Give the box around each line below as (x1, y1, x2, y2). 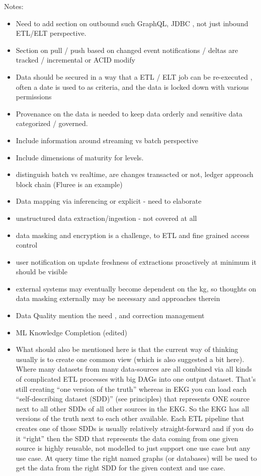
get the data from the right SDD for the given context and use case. (16, 462, 226, 473)
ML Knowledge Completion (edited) (16, 327, 127, 337)
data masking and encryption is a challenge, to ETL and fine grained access (16, 229, 249, 240)
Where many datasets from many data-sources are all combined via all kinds (16, 364, 252, 374)
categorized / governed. (16, 118, 88, 129)
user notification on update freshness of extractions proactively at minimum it (16, 256, 256, 267)
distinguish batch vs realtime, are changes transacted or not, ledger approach (16, 169, 253, 180)
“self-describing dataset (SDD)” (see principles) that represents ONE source (16, 393, 250, 404)
